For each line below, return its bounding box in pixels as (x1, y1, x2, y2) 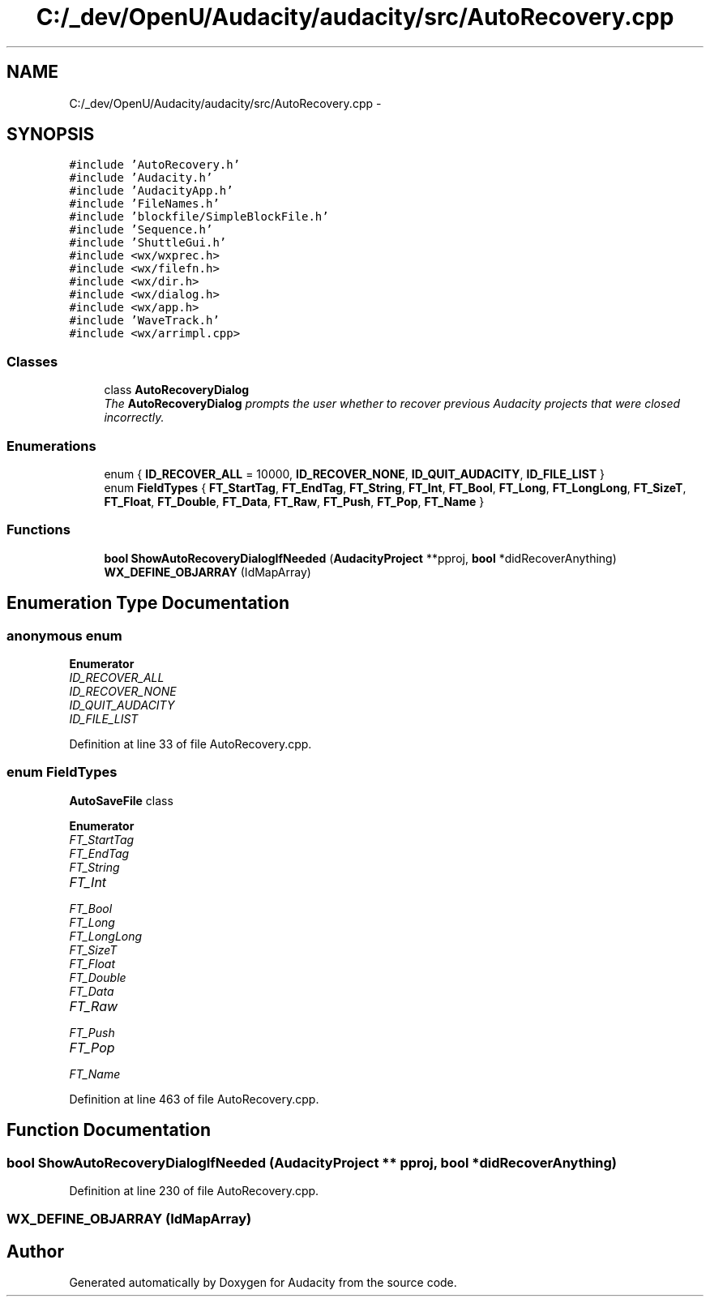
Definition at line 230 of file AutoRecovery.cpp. (69, 1183, 319, 1198)
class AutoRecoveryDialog (104, 383, 250, 397)
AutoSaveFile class (69, 793, 173, 808)
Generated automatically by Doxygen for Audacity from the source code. (69, 1275, 457, 1290)
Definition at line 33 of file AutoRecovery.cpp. (69, 736, 312, 751)
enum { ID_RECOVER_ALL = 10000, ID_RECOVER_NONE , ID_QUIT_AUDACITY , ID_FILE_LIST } (104, 466, 605, 481)
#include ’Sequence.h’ (69, 223, 213, 237)
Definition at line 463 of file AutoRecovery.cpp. (69, 1091, 319, 1106)
